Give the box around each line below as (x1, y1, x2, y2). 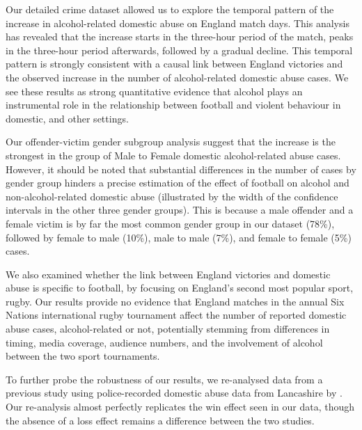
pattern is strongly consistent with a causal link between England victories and (6, 56, 343, 71)
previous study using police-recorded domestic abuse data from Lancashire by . (6, 385, 343, 400)
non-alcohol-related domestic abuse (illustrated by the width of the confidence (6, 189, 338, 203)
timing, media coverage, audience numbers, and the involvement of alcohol (6, 335, 323, 349)
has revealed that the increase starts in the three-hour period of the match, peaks (6, 29, 354, 44)
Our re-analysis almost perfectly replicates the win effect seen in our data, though (6, 399, 355, 414)
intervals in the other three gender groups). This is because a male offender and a (6, 202, 354, 217)
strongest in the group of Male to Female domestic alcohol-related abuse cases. (6, 148, 341, 162)
